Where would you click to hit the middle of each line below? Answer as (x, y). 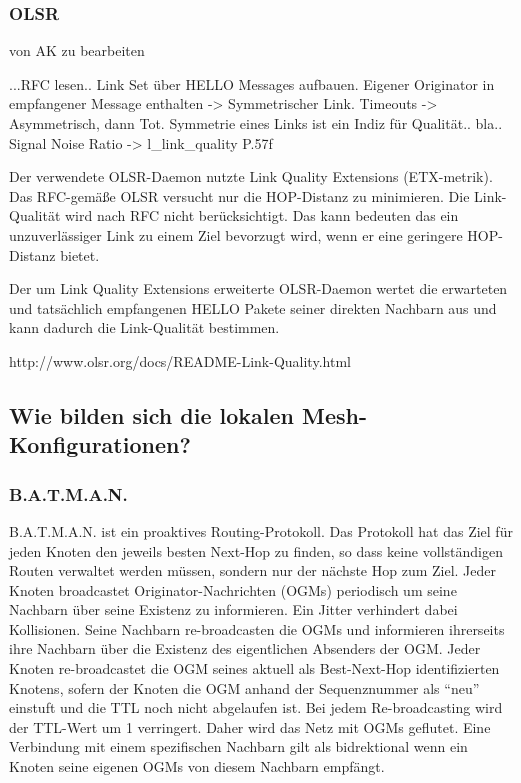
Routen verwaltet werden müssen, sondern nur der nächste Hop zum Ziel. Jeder (253, 570)
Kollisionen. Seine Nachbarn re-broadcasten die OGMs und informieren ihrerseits (257, 628)
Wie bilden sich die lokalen (151, 414)
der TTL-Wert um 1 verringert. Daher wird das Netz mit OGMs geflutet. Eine (250, 726)
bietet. (80, 254)
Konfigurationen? (100, 444)
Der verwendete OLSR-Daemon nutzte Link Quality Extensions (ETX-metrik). (251, 176)
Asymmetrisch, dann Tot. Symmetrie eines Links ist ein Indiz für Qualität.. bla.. (256, 123)
